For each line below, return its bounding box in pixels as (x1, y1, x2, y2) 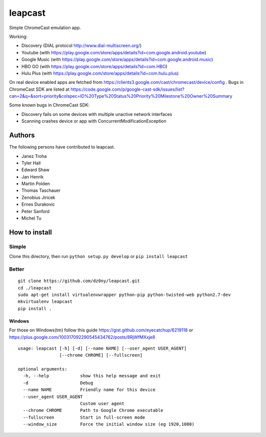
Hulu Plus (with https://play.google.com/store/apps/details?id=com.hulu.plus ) (21, 70, 179, 76)
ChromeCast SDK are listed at (9, 86, 70, 92)
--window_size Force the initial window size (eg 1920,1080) (23, 422, 195, 427)
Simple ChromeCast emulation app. (9, 25, 81, 31)
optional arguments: (18, 366, 67, 372)
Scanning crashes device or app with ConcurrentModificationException (21, 118, 167, 124)
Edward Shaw (21, 167, 50, 173)
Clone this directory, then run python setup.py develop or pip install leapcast (9, 254, 188, 259)
